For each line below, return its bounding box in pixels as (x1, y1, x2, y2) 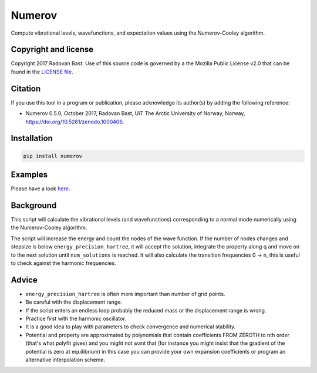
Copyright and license (11, 45, 94, 55)
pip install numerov (23, 153, 82, 159)
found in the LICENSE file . (11, 68, 73, 75)
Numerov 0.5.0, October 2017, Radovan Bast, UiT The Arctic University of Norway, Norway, (25, 110, 245, 117)
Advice (11, 275, 38, 285)
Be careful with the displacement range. (25, 298, 123, 305)
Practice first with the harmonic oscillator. (25, 315, 126, 322)
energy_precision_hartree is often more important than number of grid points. (25, 290, 225, 297)
